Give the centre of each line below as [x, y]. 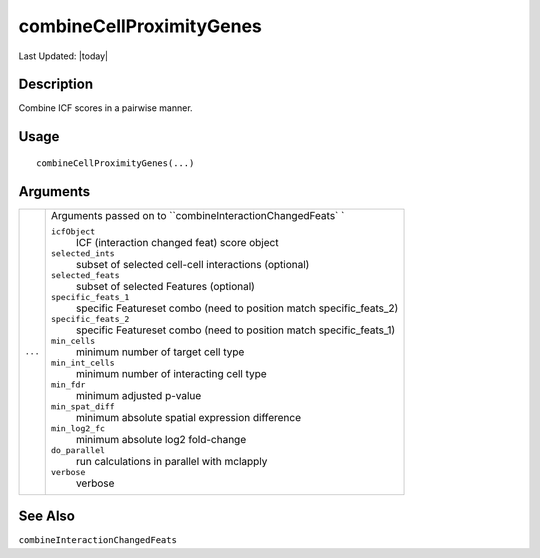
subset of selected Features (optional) [165, 286]
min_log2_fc [77, 428]
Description [56, 84]
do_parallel [77, 450]
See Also [46, 516]
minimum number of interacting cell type [171, 373]
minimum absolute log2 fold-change [161, 439]
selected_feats [85, 275]
